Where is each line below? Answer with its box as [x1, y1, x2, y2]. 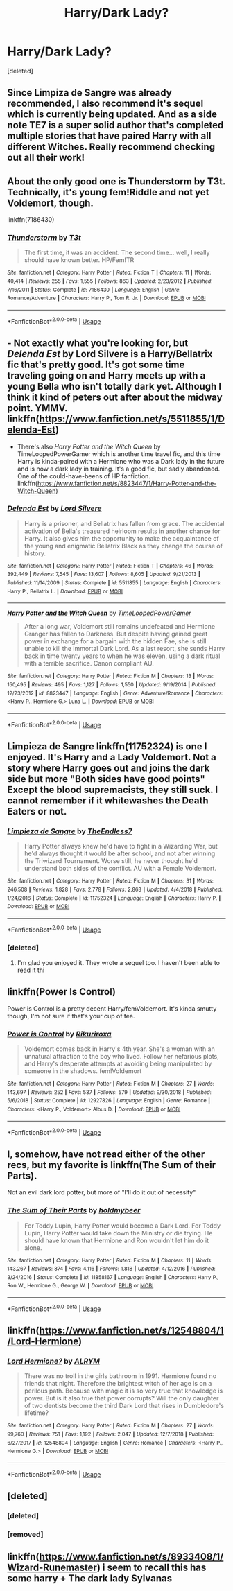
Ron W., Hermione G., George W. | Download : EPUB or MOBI [7, 1283, 154, 1289]
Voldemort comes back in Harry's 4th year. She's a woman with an [24, 1045, 215, 1053]
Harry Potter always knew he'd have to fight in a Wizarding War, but [24, 842, 218, 851]
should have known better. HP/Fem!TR [24, 256, 135, 264]
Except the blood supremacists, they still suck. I [7, 784, 218, 796]
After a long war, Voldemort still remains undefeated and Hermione [24, 623, 216, 631]
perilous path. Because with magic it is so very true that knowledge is [24, 1386, 223, 1395]
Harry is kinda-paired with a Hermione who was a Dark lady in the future [17, 457, 225, 465]
